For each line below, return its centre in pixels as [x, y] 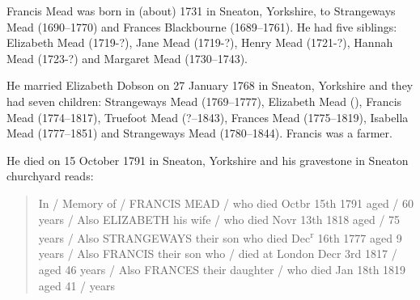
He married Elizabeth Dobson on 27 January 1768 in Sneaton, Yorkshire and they [210, 85]
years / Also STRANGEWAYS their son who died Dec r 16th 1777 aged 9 [220, 237]
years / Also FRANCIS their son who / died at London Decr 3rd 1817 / [218, 254]
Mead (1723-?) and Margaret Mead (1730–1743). [127, 58]
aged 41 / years [77, 285]
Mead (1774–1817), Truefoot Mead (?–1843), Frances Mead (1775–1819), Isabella [208, 117]
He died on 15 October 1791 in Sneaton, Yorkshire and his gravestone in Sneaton [208, 160]
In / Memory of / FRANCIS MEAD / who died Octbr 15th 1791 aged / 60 [226, 203]
